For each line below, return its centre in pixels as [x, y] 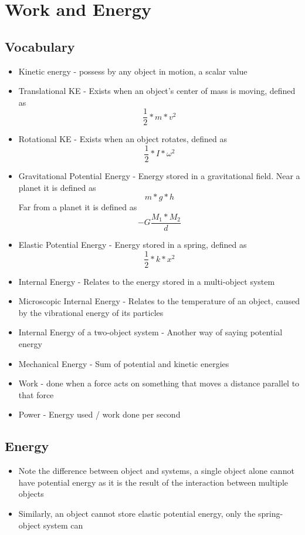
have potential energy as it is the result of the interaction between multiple [153, 482]
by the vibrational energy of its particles [91, 312]
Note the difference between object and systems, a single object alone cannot [156, 471]
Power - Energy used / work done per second [99, 414]
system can [63, 525]
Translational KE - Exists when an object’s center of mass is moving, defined [157, 91]
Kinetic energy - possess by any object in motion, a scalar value [133, 71]
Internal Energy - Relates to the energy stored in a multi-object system [147, 281]
